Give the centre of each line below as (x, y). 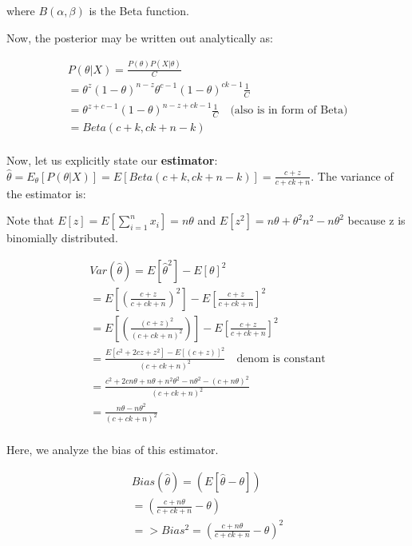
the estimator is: (46, 193)
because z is (376, 220)
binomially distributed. (62, 238)
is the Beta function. (139, 10)
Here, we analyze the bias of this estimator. (113, 450)
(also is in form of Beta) (289, 111)
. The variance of (352, 175)
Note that (30, 220)
